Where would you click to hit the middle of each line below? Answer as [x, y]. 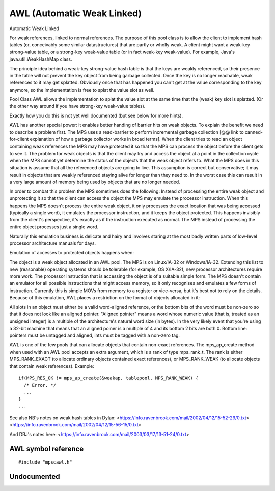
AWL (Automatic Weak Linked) [76, 13]
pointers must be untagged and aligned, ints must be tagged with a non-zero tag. [95, 335]
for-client [19, 139]
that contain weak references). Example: [52, 366]
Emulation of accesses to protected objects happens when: [72, 252]
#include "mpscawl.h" [45, 462]
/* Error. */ [40, 385]
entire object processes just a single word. [54, 227]
